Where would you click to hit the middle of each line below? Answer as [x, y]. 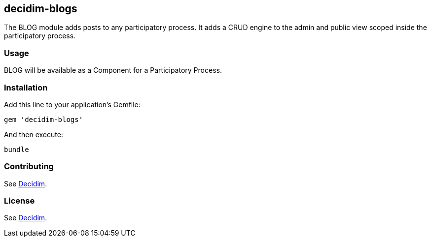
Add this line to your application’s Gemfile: [72, 104]
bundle [17, 149]
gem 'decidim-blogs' [44, 119]
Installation [26, 87]
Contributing [29, 166]
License [19, 201]
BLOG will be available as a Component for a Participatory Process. [113, 70]
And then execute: [34, 134]
